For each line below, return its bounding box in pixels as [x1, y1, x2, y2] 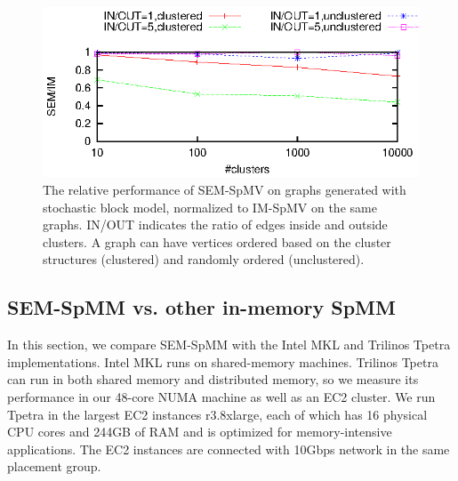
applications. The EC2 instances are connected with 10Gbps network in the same [7, 439, 450, 458]
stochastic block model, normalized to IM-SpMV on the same [43, 197, 377, 216]
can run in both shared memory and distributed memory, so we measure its [7, 370, 419, 389]
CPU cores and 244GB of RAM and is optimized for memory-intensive [7, 422, 392, 441]
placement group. [7, 457, 101, 476]
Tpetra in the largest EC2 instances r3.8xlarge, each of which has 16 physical [7, 405, 428, 423]
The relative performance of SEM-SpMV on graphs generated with [43, 180, 406, 198]
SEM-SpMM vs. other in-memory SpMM [7, 293, 396, 321]
